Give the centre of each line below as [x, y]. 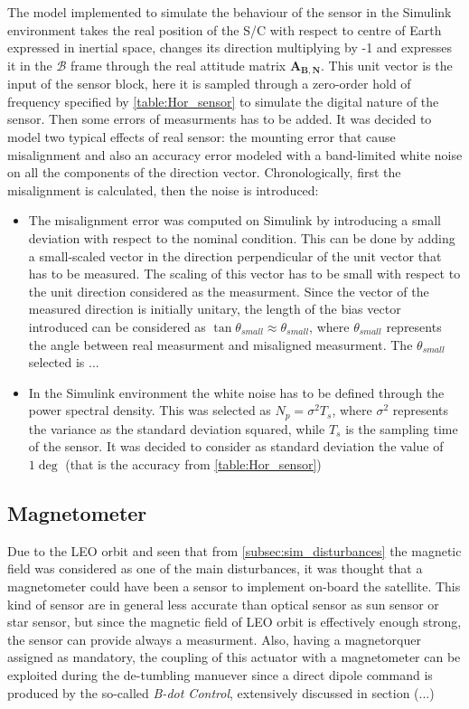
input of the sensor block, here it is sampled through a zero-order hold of [209, 84]
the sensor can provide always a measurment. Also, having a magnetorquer [214, 639]
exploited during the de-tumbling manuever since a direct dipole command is [220, 674]
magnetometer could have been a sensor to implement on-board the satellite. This [234, 586]
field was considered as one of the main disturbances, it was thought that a [215, 568]
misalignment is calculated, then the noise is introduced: [163, 189]
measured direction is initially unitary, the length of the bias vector [215, 309]
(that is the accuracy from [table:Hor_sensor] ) [193, 463]
